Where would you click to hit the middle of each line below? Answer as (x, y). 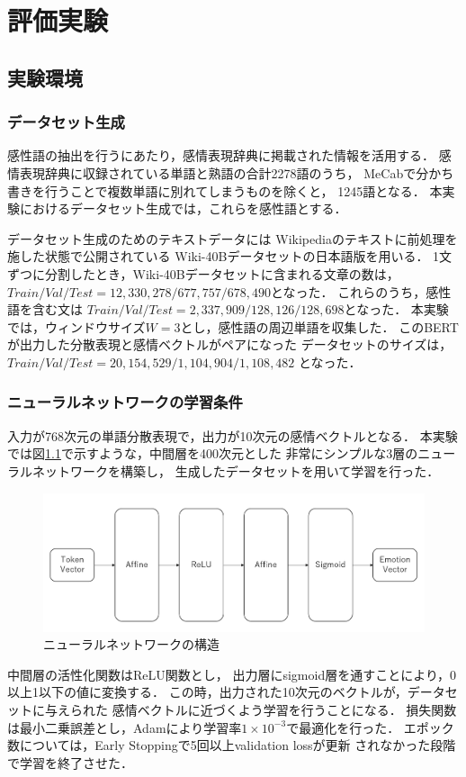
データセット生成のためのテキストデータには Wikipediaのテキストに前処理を (233, 238)
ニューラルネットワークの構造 (131, 644)
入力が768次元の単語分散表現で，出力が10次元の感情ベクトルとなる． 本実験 (233, 435)
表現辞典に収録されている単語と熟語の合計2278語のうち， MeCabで (218, 172)
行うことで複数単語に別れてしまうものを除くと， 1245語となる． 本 (243, 190)
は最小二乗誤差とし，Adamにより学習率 (125, 727)
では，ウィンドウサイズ (76, 326)
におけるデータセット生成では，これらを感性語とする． (183, 208)
